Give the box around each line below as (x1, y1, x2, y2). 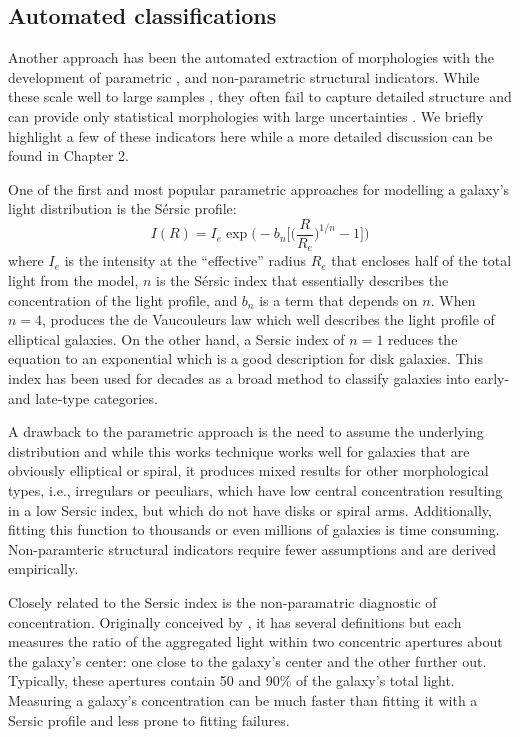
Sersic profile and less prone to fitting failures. (8, 709, 290, 730)
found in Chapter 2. (8, 145, 130, 166)
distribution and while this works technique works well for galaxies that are (8, 440, 470, 461)
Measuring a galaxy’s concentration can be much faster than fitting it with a (8, 689, 478, 710)
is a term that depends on (259, 289, 418, 310)
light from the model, (8, 270, 139, 291)
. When (430, 289, 476, 310)
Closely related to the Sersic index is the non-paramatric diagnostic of (8, 591, 437, 612)
